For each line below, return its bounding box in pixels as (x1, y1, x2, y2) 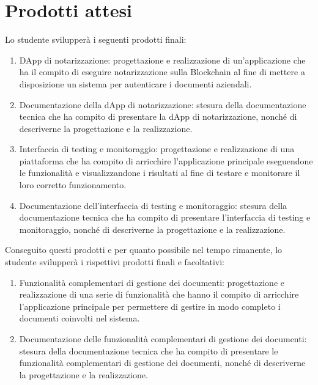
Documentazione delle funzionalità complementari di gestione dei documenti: (19, 332, 307, 345)
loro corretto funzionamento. (19, 178, 127, 191)
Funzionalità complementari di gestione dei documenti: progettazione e (19, 276, 284, 288)
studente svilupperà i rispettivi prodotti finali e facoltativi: (5, 255, 224, 268)
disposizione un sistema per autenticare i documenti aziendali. (19, 77, 252, 90)
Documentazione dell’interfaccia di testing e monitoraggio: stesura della (19, 199, 287, 211)
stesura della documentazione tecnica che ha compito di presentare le (19, 344, 278, 357)
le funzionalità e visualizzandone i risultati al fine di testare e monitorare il (19, 166, 300, 179)
